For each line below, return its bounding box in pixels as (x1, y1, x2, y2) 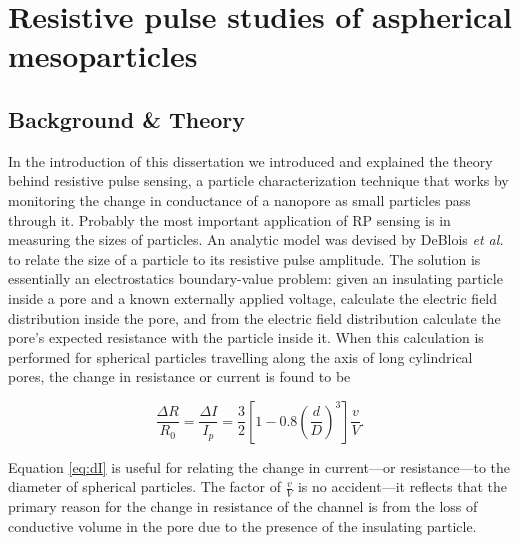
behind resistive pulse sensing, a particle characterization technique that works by (8, 170, 509, 191)
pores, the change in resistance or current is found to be (8, 366, 351, 387)
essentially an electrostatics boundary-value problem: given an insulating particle (8, 268, 503, 289)
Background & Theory (8, 103, 246, 134)
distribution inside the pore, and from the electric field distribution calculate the (8, 307, 501, 328)
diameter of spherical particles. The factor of (8, 476, 281, 497)
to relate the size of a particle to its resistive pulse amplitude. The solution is (8, 248, 481, 269)
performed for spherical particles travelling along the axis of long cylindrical (8, 346, 473, 367)
